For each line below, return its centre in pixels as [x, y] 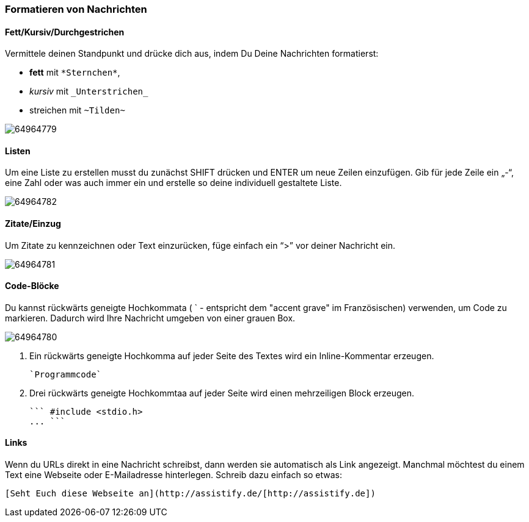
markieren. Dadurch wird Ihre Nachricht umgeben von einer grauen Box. [150, 318]
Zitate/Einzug [33, 224]
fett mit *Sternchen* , [75, 73]
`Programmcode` [66, 374]
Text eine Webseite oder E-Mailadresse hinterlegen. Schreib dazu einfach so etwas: [174, 475]
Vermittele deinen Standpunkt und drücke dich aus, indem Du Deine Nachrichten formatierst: [192, 54]
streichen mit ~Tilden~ [77, 110]
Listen [18, 151]
